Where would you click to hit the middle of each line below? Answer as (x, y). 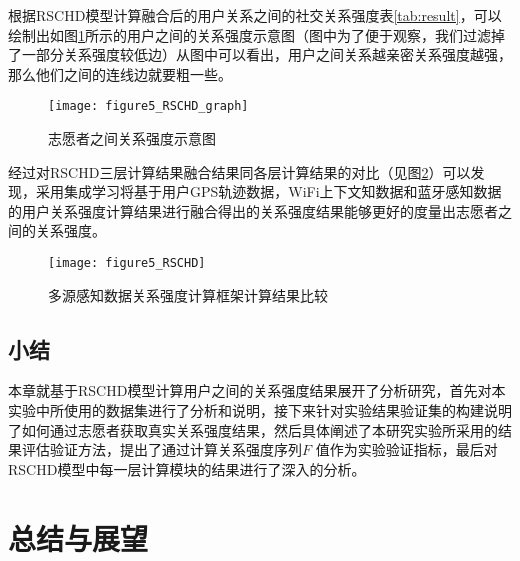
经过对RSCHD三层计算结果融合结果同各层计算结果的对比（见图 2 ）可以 (239, 171)
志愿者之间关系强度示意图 (132, 138)
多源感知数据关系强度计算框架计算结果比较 (188, 294)
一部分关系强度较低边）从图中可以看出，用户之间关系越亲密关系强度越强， (266, 54)
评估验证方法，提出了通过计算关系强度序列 (161, 449)
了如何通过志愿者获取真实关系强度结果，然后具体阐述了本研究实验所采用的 (253, 429)
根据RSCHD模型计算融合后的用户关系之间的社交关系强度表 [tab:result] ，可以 (255, 15)
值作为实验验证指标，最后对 (406, 449)
